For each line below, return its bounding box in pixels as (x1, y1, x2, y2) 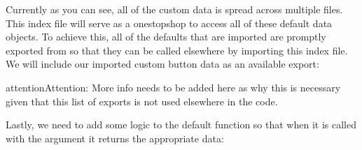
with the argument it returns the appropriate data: (6, 130, 224, 145)
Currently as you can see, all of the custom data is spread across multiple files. (6, 2, 343, 16)
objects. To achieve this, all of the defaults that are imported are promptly (6, 29, 326, 44)
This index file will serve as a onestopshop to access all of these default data (6, 15, 333, 30)
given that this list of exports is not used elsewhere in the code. (6, 93, 278, 108)
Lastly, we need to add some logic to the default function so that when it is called (6, 117, 356, 132)
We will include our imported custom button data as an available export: (6, 57, 319, 71)
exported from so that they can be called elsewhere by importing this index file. (6, 43, 348, 57)
